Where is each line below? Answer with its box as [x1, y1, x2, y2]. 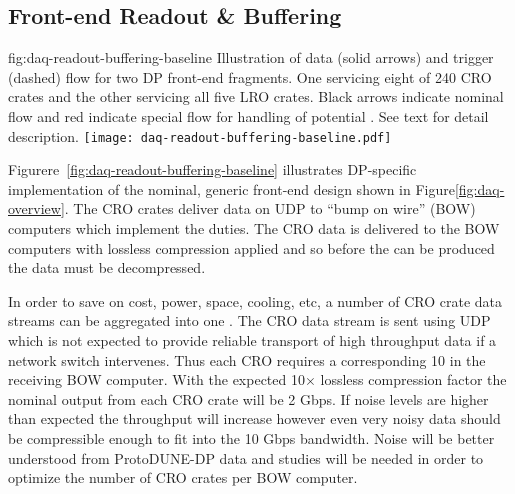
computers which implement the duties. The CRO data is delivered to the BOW [8, 218, 500, 239]
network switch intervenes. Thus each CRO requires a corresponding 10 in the [8, 349, 486, 370]
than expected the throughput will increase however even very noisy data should [8, 408, 501, 429]
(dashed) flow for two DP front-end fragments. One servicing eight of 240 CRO [8, 66, 492, 87]
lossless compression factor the [320, 369, 507, 390]
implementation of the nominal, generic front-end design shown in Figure [8, 178, 455, 199]
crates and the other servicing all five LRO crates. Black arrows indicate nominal [8, 86, 504, 107]
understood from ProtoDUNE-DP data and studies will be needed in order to [8, 447, 484, 468]
